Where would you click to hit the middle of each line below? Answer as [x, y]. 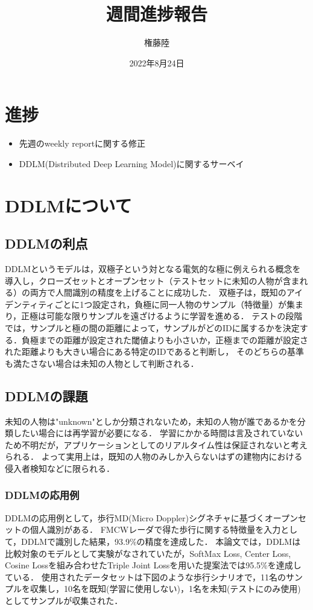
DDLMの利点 [46, 243]
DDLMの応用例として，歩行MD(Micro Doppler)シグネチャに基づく [135, 517]
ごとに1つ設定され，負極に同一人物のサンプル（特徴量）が [170, 304]
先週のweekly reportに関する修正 [82, 143]
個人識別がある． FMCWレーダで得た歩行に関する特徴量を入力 [155, 529]
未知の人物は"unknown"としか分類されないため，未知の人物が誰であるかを [151, 421]
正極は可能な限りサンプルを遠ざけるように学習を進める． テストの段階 [162, 316]
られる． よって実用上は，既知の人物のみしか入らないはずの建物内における [154, 456]
